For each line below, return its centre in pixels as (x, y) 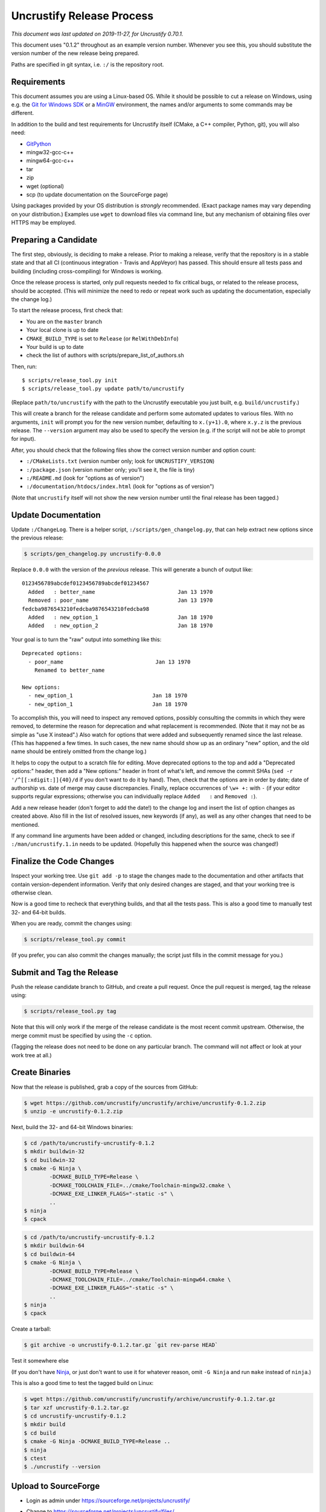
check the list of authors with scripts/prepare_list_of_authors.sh (105, 355)
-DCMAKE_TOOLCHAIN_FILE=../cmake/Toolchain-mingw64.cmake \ (140, 1279)
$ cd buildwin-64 (50, 1254)
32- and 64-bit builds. (39, 912)
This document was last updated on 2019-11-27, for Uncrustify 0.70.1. (97, 34)
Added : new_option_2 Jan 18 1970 (120, 626)
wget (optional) (45, 186)
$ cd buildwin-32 (50, 1160)
